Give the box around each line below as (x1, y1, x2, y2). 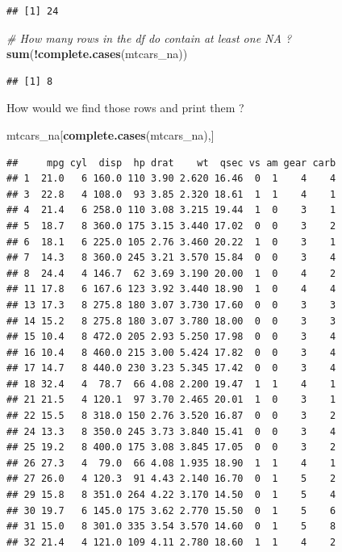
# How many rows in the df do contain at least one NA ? (6, 29, 292, 46)
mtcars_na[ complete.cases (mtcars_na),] (6, 126, 215, 143)
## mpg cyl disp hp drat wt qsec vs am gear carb (6, 157, 336, 169)
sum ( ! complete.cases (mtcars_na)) (6, 45, 188, 62)
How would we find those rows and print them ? (6, 99, 244, 116)
